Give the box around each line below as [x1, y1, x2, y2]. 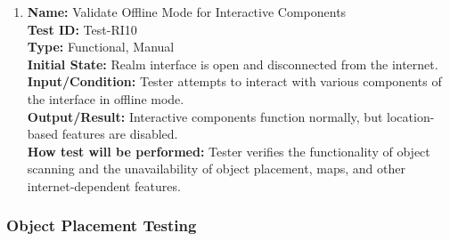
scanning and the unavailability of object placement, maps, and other [27, 159, 405, 178]
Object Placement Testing [6, 214, 197, 237]
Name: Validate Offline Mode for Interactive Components [27, 3, 347, 20]
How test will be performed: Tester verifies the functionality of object [27, 141, 430, 160]
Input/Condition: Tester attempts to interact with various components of [27, 72, 442, 91]
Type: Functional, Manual [27, 37, 175, 56]
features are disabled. [61, 125, 178, 143]
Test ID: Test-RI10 [27, 20, 137, 38]
